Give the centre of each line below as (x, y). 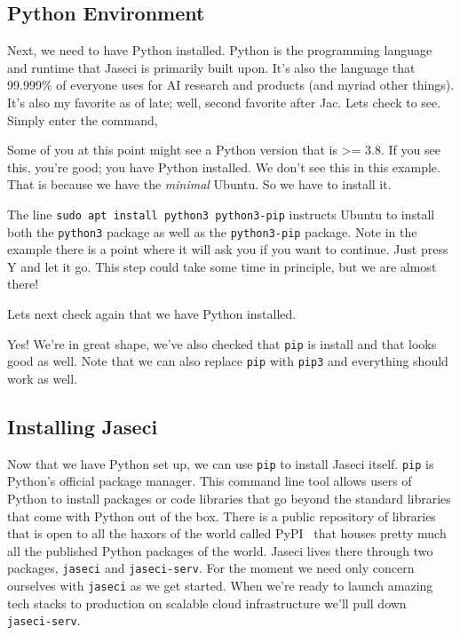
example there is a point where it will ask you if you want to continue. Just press (228, 249)
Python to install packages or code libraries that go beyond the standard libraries (229, 498)
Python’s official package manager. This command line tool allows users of (210, 481)
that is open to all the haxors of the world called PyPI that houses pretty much (227, 533)
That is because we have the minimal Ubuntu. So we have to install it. (199, 184)
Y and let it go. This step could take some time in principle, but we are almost (222, 266)
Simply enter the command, (83, 119)
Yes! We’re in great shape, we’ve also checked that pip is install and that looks (222, 343)
